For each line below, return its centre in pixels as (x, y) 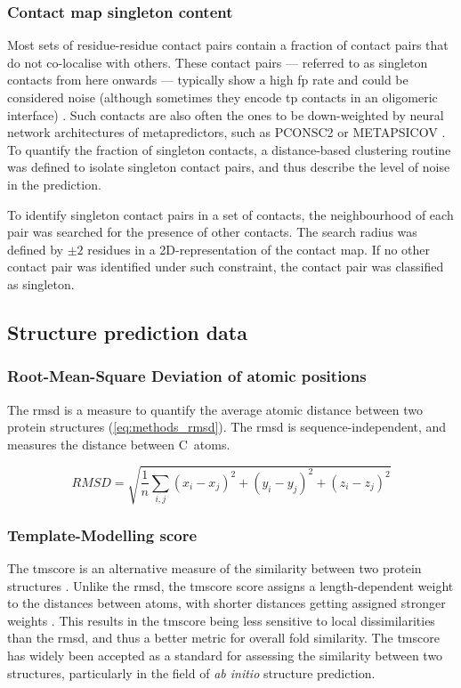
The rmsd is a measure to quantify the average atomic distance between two (215, 409)
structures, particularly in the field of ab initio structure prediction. (191, 672)
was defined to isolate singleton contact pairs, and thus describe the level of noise (229, 167)
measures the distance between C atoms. (119, 444)
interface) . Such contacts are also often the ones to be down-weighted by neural (226, 114)
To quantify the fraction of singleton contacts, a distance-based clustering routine (229, 149)
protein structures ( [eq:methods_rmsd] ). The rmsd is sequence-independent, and (227, 427)
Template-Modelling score (102, 534)
